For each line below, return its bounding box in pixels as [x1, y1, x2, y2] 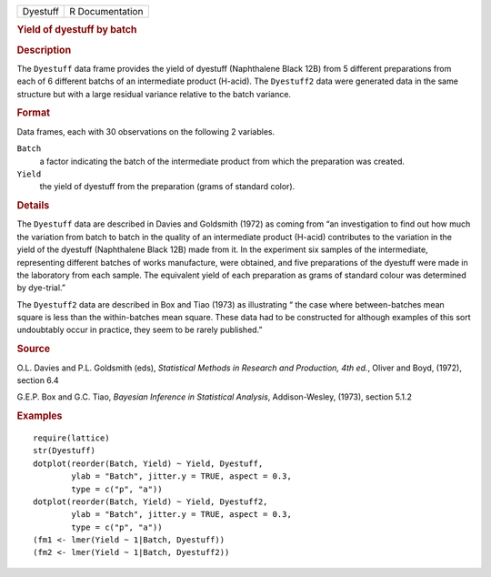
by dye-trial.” [16, 282, 65, 293]
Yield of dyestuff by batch [16, 24, 137, 36]
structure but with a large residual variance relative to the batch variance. [16, 88, 291, 99]
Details [16, 199, 50, 212]
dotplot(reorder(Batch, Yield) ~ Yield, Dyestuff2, [33, 496, 268, 507]
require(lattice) [33, 432, 110, 443]
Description [16, 44, 72, 56]
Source [16, 342, 51, 355]
